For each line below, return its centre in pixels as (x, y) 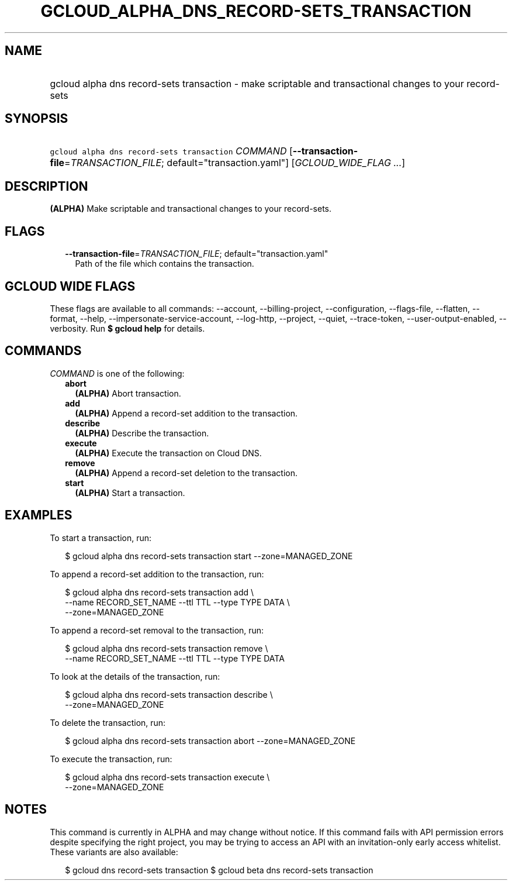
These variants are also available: (114, 852)
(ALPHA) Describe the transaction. (142, 433)
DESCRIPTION (46, 186)
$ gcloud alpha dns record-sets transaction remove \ (167, 648)
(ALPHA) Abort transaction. (128, 393)
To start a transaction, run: (101, 538)
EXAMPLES (39, 515)
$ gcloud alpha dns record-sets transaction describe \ (169, 694)
